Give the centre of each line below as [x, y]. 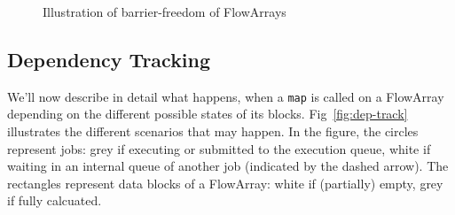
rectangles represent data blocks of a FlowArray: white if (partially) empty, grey [225, 183]
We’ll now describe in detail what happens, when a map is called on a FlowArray [226, 96]
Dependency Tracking [109, 59]
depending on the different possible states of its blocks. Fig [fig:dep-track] [208, 114]
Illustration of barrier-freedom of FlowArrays [165, 12]
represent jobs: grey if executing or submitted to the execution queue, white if [219, 148]
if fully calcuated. [55, 200]
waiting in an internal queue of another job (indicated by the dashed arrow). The [228, 166]
